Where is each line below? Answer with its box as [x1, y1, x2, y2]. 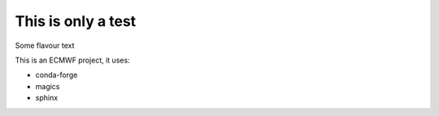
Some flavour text [15, 41, 75, 50]
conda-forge [35, 70, 78, 80]
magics [35, 81, 60, 91]
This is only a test [15, 12, 137, 30]
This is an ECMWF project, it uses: [15, 55, 130, 65]
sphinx [35, 93, 59, 103]
